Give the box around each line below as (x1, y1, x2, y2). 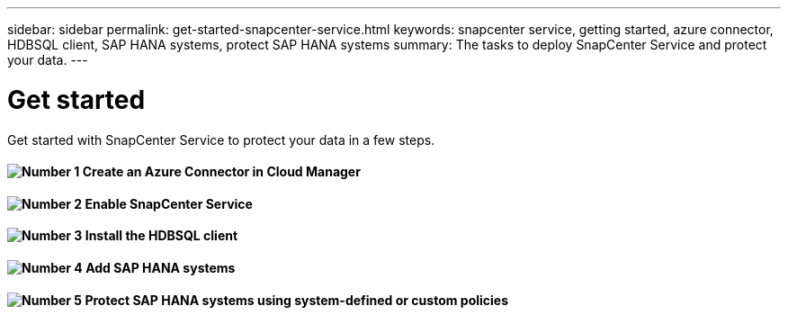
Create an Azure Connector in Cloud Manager (82, 164, 361, 180)
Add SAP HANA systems (85, 259, 236, 275)
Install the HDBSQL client (85, 228, 238, 244)
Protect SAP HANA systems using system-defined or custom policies (85, 292, 509, 308)
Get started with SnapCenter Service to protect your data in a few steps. (7, 131, 435, 148)
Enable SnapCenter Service (85, 195, 253, 211)
